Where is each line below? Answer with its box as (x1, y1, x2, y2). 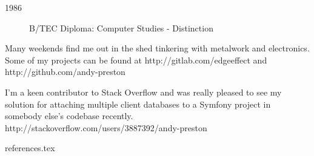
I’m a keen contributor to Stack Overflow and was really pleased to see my (5, 85, 282, 98)
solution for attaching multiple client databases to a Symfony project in (5, 97, 271, 110)
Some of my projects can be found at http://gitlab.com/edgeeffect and (5, 53, 267, 66)
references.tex (5, 141, 55, 154)
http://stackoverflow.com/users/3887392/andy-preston (5, 121, 207, 134)
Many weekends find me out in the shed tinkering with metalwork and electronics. (5, 42, 310, 54)
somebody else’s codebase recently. (5, 109, 133, 122)
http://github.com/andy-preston (5, 65, 125, 78)
